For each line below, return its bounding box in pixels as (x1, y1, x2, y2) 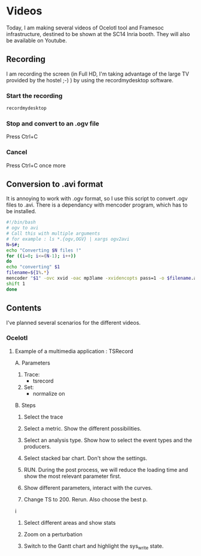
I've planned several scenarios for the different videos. (6, 319, 141, 326)
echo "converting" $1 (6, 264, 60, 270)
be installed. (6, 208, 36, 215)
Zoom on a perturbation (23, 530, 83, 538)
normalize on (32, 390, 65, 397)
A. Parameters (14, 359, 51, 366)
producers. (23, 443, 51, 450)
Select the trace (23, 413, 63, 420)
